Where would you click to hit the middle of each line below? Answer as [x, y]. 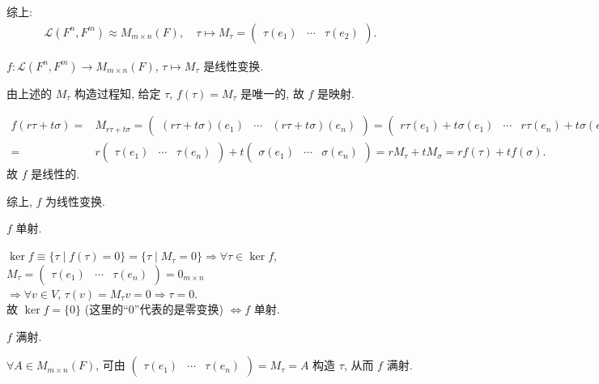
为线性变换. [75, 201]
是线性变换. [234, 65]
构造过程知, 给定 [117, 93]
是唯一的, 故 [272, 93]
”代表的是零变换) [178, 309]
